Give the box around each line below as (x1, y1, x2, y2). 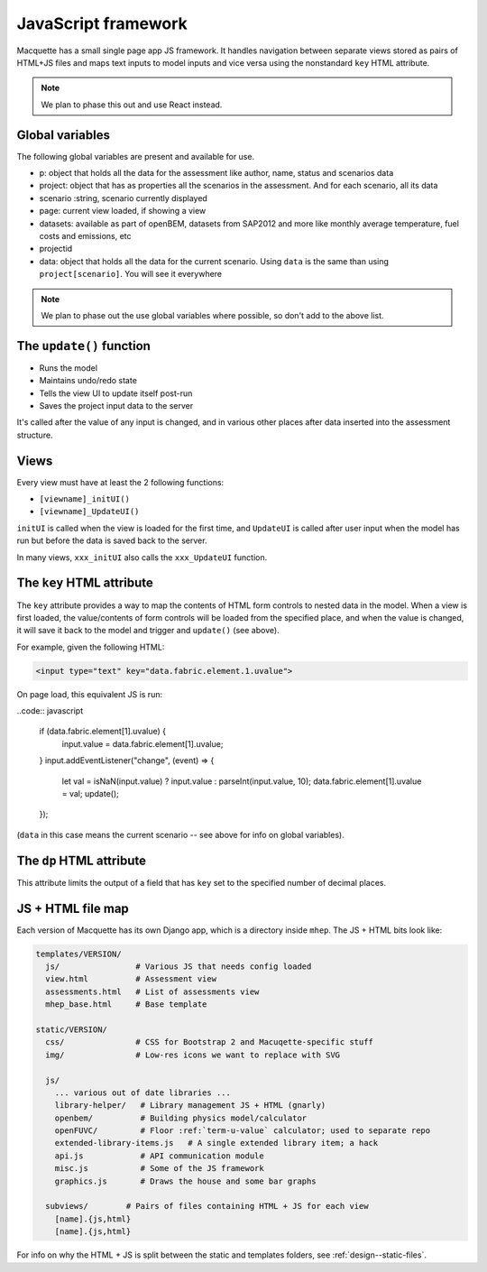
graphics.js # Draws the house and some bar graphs (54, 1175, 317, 1186)
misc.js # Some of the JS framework (54, 1164, 265, 1174)
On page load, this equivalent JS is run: (16, 688, 162, 699)
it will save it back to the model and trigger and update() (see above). (16, 625, 280, 636)
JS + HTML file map (16, 900, 130, 916)
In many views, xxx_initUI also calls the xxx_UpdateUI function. (16, 551, 268, 563)
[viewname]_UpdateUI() (39, 506, 140, 517)
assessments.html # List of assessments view (45, 986, 260, 997)
